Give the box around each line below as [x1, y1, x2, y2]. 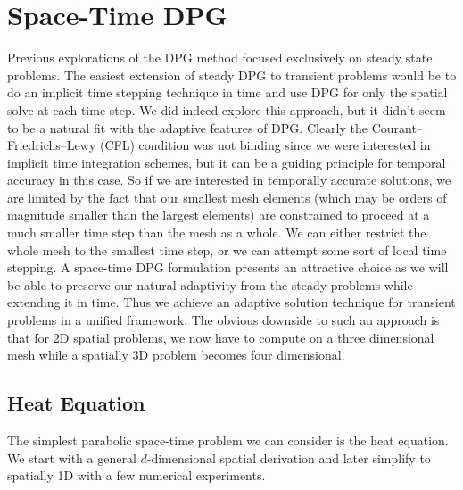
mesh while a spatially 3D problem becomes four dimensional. [7, 345, 345, 364]
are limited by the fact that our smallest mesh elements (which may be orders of [7, 187, 447, 206]
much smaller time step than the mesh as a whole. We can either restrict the [7, 223, 426, 242]
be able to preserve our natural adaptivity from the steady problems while [7, 275, 413, 294]
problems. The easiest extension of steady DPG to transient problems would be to [7, 65, 457, 84]
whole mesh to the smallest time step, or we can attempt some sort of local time [7, 240, 447, 259]
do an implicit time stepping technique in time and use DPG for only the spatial [7, 83, 448, 102]
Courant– [371, 118, 423, 137]
